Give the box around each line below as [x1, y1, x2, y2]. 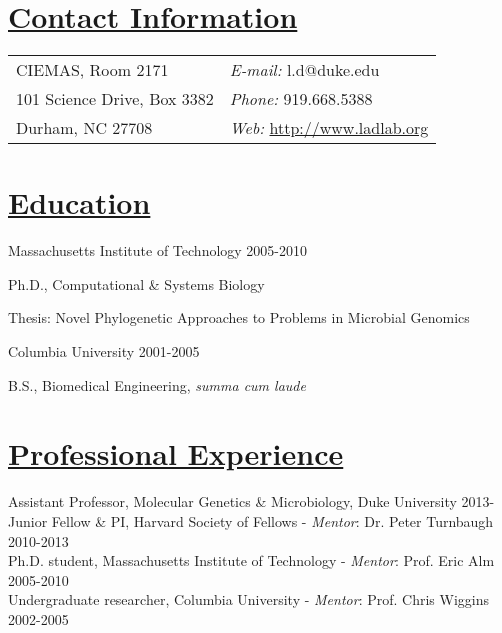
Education [8, 182, 151, 223]
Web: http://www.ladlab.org [229, 116, 429, 140]
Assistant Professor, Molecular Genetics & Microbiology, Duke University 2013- [8, 491, 495, 512]
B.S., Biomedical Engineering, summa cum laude [8, 374, 306, 395]
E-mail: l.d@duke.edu [229, 58, 380, 82]
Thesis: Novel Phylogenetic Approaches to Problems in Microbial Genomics [8, 307, 470, 328]
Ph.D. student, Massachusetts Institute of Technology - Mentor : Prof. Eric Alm [8, 550, 495, 571]
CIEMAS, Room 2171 [16, 58, 169, 82]
